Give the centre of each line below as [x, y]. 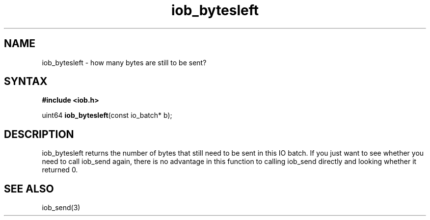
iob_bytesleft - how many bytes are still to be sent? [124, 62]
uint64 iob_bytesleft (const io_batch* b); [107, 115]
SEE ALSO [29, 189]
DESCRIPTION [39, 134]
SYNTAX [26, 82]
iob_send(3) [61, 208]
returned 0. [60, 170]
